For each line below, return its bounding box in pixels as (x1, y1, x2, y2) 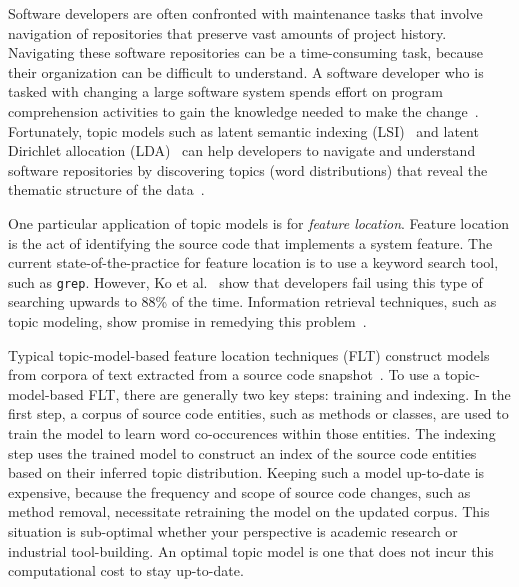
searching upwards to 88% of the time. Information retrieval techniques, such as (8, 291, 497, 312)
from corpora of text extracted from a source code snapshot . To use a (8, 364, 441, 385)
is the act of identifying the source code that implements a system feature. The (8, 232, 493, 253)
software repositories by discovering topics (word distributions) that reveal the (8, 159, 488, 180)
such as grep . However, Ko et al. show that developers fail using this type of (8, 271, 483, 292)
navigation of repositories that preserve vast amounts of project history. (8, 22, 447, 43)
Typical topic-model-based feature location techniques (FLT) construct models (8, 344, 490, 365)
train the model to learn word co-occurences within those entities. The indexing (8, 422, 496, 443)
